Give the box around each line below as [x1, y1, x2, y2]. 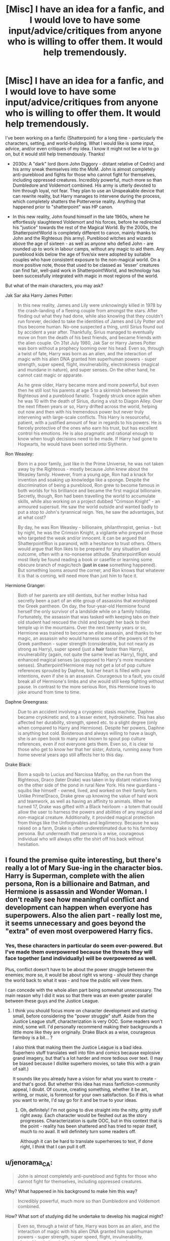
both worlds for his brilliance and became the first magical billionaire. [17, 487, 162, 493]
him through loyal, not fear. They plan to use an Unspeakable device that [12, 187, 164, 193]
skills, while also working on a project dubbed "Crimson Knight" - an [17, 498, 160, 504]
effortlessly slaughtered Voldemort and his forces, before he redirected [12, 219, 161, 225]
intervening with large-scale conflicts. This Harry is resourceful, [17, 414, 151, 420]
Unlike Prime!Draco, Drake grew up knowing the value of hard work [17, 793, 158, 799]
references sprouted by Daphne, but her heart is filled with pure [17, 667, 151, 674]
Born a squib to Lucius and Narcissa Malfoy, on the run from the [17, 771, 151, 777]
